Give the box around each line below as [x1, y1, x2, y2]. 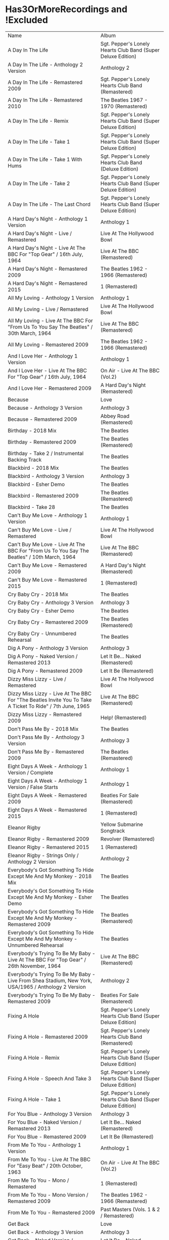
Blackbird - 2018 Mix [8, 464, 59, 471]
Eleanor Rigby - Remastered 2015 [8, 844, 90, 851]
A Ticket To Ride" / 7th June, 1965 [8, 702, 90, 710]
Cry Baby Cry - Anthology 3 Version [8, 599, 94, 606]
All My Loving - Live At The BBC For [8, 317, 93, 324]
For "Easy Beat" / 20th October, [8, 1162, 83, 1169]
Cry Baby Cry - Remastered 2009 [8, 618, 89, 626]
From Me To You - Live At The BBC [8, 1156, 91, 1163]
